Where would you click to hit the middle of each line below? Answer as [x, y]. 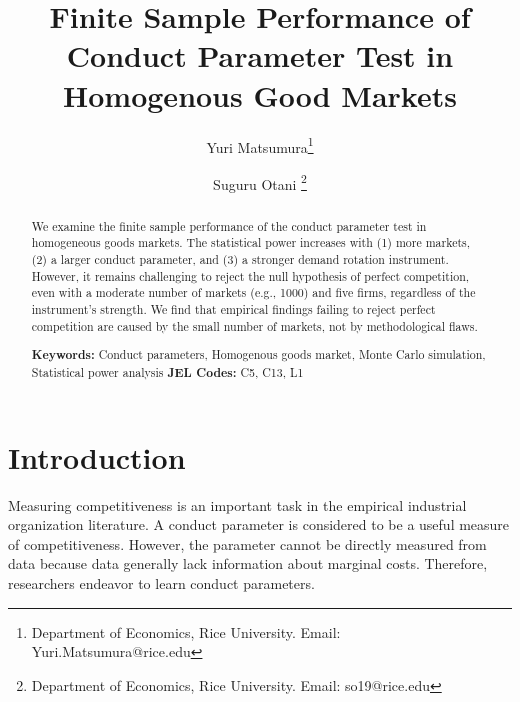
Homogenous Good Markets [260, 94]
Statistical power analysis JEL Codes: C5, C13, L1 [167, 372]
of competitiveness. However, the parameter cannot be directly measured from [247, 543]
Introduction [97, 456]
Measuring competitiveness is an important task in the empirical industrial [237, 504]
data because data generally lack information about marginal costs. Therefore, [248, 563]
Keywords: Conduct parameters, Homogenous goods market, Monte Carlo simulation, [258, 355]
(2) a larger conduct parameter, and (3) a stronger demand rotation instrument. [240, 259]
